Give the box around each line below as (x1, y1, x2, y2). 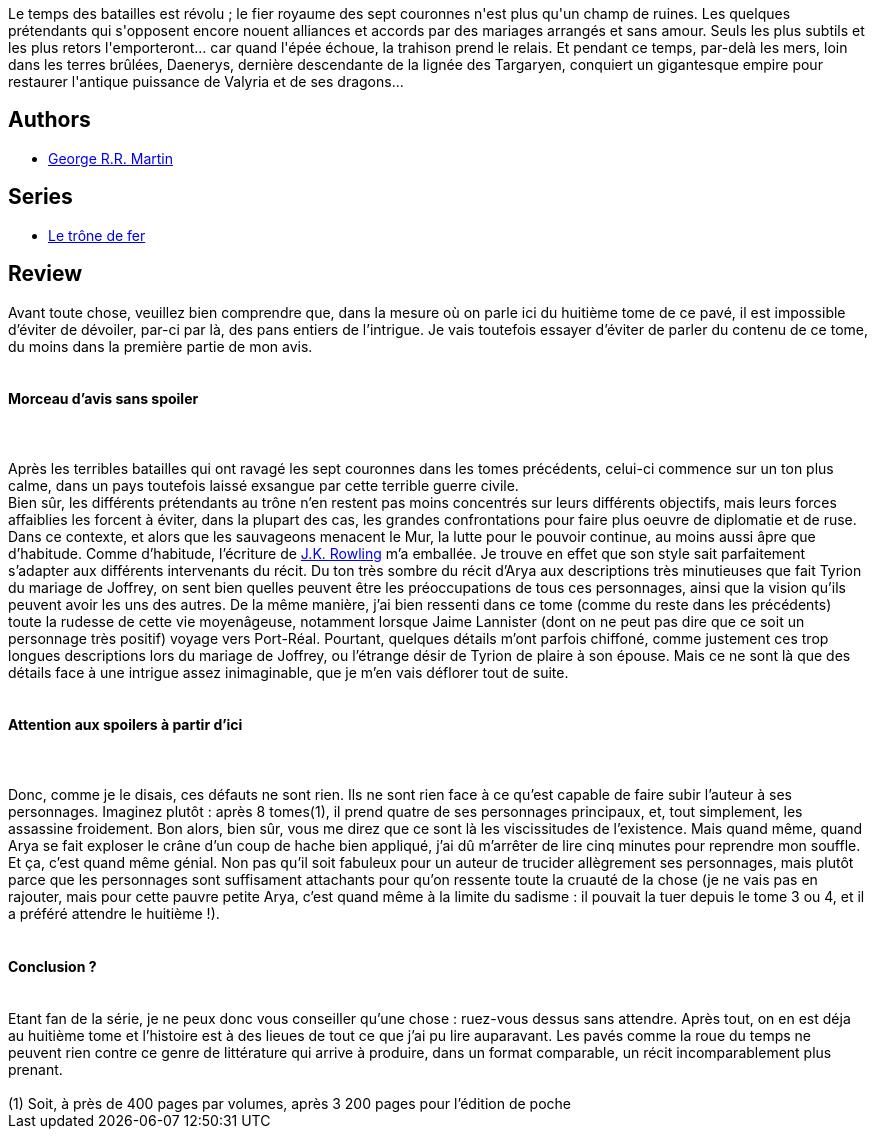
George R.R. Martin (48, 149, 173, 167)
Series (8, 184, 73, 210)
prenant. (8, 1061, 63, 1079)
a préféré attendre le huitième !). (8, 904, 220, 922)
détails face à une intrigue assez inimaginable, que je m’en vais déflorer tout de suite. (8, 663, 569, 681)
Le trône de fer (48, 226, 146, 244)
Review (8, 261, 83, 287)
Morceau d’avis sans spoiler (8, 390, 199, 408)
